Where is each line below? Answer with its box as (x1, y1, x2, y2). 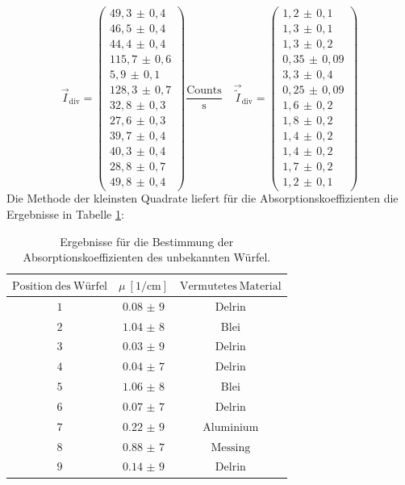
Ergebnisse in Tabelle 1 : (6, 206, 124, 223)
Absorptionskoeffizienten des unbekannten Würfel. (23, 249, 271, 265)
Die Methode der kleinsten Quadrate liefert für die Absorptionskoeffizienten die (6, 190, 399, 207)
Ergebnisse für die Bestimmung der (60, 232, 234, 249)
